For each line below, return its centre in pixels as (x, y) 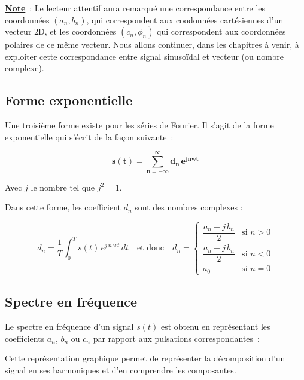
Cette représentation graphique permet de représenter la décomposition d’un (145, 358)
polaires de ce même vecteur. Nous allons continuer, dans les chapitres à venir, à (152, 45)
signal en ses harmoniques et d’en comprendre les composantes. (121, 370)
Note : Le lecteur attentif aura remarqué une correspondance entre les (135, 8)
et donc (151, 248)
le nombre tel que (63, 187)
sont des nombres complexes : (189, 207)
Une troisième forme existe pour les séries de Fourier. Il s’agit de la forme (139, 125)
